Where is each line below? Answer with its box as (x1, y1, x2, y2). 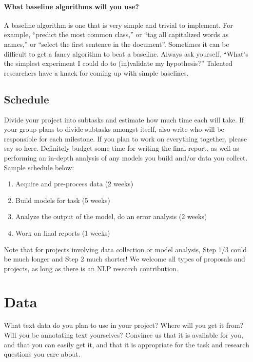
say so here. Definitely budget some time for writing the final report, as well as (4, 143, 239, 153)
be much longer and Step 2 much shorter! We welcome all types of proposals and (4, 254, 245, 264)
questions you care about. (4, 349, 80, 359)
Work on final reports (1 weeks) (15, 227, 110, 238)
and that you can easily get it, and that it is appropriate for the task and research (4, 339, 249, 349)
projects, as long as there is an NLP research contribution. (4, 263, 178, 273)
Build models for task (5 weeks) (15, 195, 110, 205)
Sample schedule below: (4, 162, 74, 172)
